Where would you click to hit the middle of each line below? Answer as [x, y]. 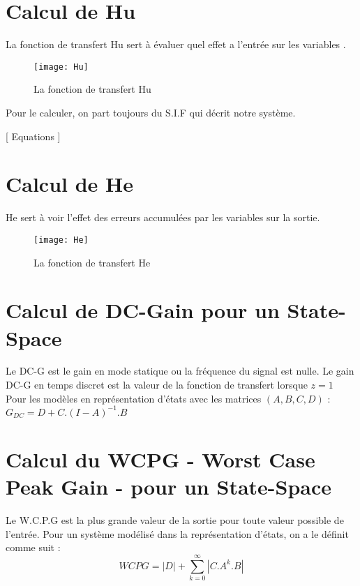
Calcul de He [70, 184]
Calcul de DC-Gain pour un [143, 310]
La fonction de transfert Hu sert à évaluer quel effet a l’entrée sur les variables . [176, 44]
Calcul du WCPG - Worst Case [160, 459]
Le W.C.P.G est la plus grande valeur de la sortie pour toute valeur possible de [175, 520]
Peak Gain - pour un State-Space [169, 487]
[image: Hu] [61, 67]
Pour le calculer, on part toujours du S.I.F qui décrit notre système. [151, 112]
